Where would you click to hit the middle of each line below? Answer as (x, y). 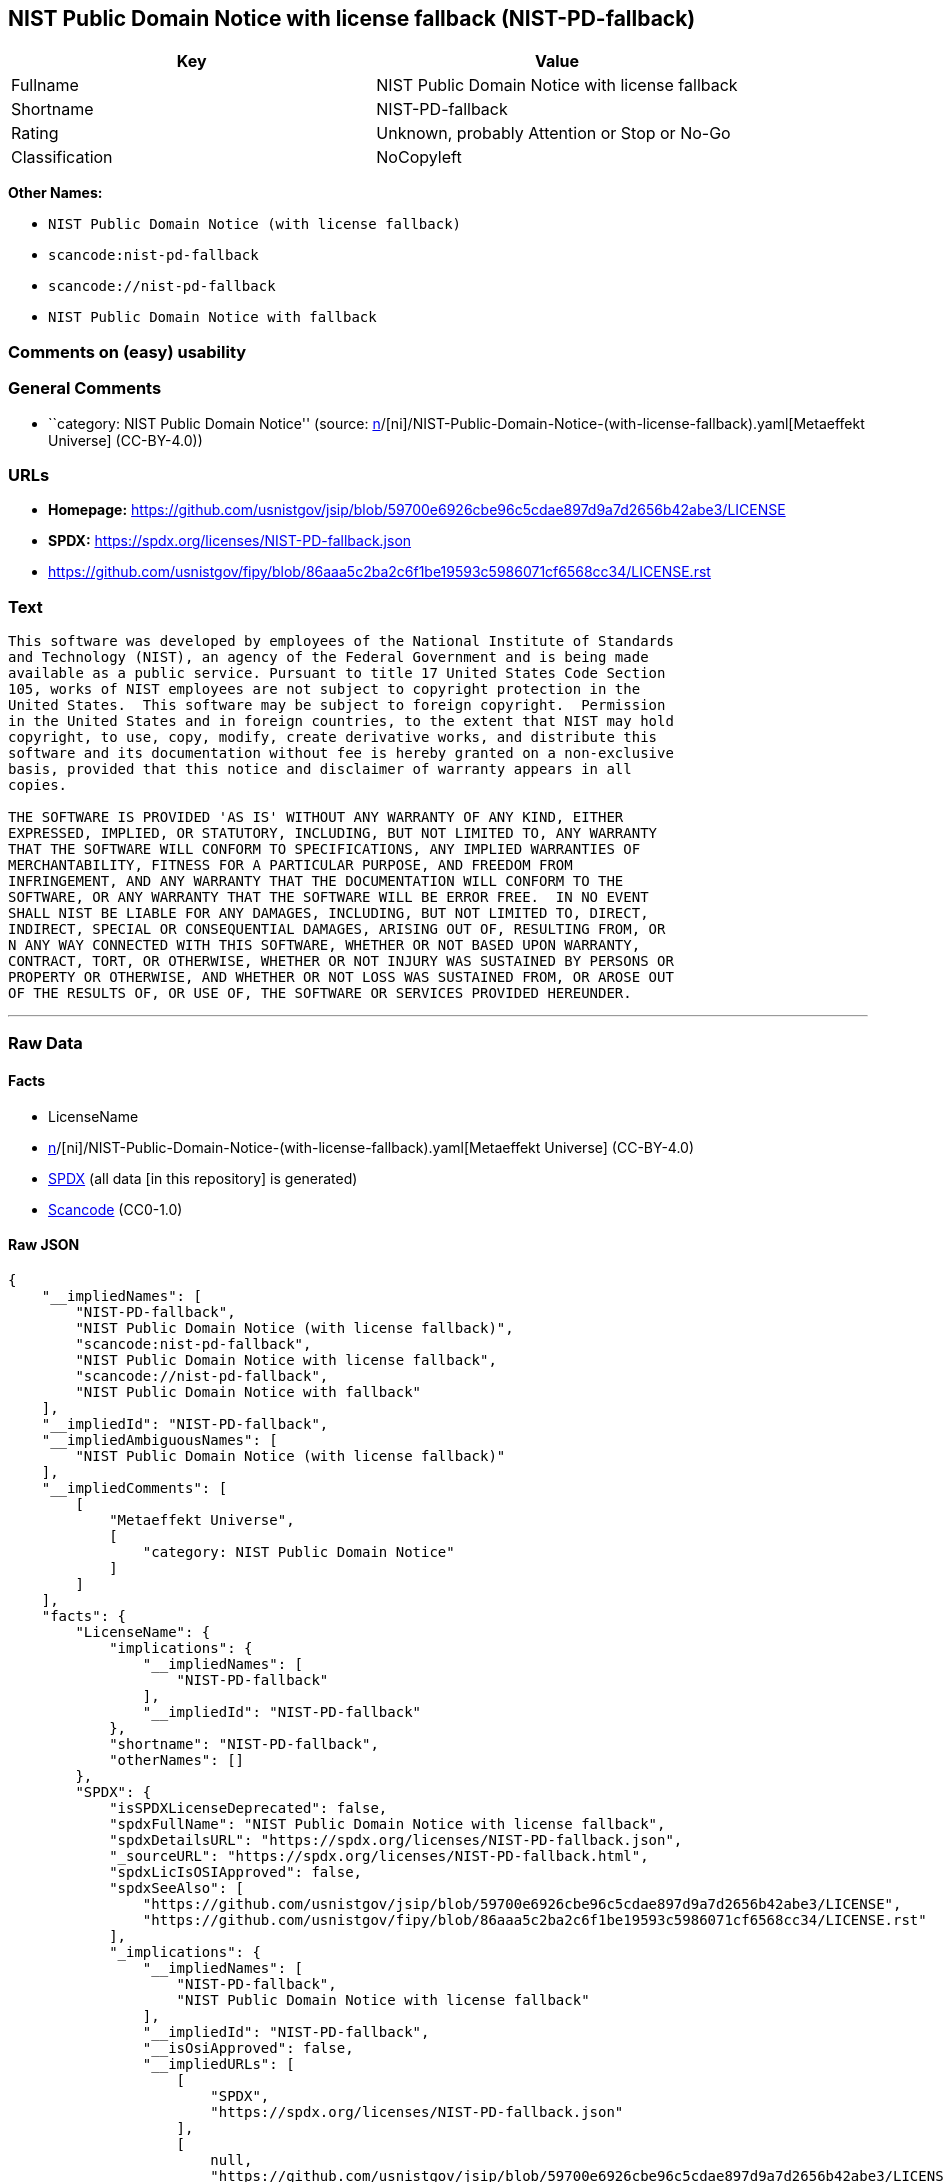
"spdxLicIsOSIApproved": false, (236, 1871)
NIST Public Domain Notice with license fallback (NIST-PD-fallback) (352, 18)
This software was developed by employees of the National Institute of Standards (341, 641)
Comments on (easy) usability (127, 351)
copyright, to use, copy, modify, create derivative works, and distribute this (333, 737)
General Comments (85, 388)
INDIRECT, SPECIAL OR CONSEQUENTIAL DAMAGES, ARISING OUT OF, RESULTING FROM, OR (337, 929)
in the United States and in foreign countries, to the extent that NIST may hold (341, 721)
